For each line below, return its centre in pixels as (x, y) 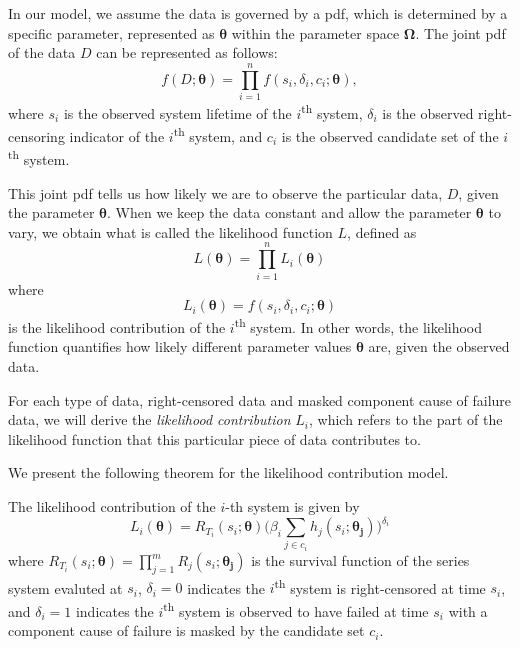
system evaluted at (65, 587)
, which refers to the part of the (405, 419)
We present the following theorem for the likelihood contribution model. (228, 472)
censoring (36, 135)
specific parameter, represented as (111, 32)
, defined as (382, 231)
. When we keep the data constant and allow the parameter (289, 212)
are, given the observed (439, 346)
